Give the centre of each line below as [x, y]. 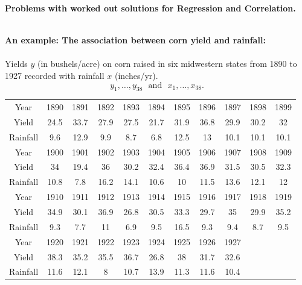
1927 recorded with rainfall [55, 75]
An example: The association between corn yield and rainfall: [135, 40]
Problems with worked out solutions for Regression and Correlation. [150, 8]
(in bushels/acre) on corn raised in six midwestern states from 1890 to [167, 64]
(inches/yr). [136, 75]
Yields [16, 64]
